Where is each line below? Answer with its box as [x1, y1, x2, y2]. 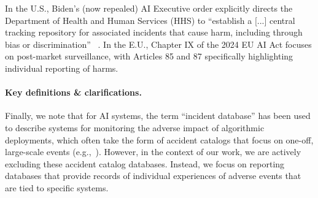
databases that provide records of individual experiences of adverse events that [5, 169, 301, 182]
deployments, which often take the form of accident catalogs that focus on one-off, [5, 133, 314, 146]
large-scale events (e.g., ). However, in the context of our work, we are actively [5, 145, 301, 158]
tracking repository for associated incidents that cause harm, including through [5, 26, 303, 39]
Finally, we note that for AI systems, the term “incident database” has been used [5, 109, 311, 122]
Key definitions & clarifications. [5, 86, 142, 99]
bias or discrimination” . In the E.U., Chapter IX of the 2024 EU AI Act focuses [5, 37, 312, 50]
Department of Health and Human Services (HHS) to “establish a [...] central [5, 13, 295, 26]
